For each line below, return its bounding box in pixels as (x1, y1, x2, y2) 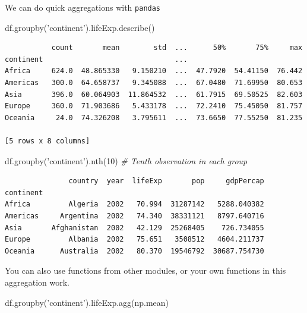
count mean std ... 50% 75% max (51, 43, 303, 52)
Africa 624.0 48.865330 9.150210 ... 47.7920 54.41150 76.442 (5, 67, 303, 76)
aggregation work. (5, 276, 69, 288)
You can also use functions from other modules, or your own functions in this (5, 264, 286, 277)
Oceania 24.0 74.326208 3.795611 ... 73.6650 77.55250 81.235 (5, 113, 303, 122)
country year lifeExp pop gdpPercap (68, 177, 264, 186)
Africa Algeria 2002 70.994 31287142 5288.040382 (5, 200, 264, 209)
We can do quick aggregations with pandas (5, 1, 161, 13)
